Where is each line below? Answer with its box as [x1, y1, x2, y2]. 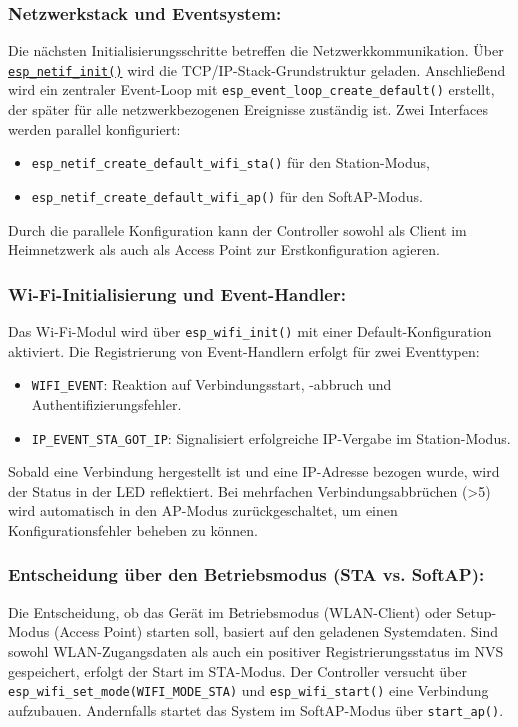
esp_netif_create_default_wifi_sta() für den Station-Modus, [31, 152, 430, 173]
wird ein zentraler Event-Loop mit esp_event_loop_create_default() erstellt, [8, 79, 495, 100]
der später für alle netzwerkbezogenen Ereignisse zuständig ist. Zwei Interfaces [8, 99, 488, 120]
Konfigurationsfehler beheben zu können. [8, 519, 258, 540]
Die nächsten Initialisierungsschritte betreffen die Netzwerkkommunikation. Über [8, 40, 504, 61]
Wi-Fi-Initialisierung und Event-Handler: [8, 281, 346, 306]
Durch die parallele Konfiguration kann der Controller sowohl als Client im [8, 219, 467, 240]
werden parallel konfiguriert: [8, 118, 181, 139]
